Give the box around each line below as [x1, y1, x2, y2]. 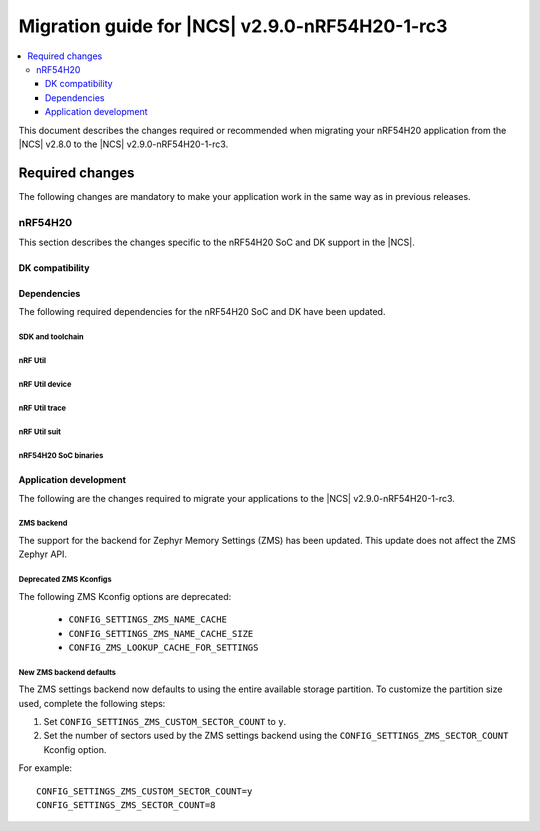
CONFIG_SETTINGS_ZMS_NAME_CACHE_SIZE [68, 628, 254, 639]
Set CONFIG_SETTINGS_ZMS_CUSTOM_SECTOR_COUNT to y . [43, 716, 287, 728]
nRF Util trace [18, 403, 67, 414]
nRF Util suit [18, 427, 62, 437]
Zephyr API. [18, 548, 68, 560]
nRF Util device [18, 380, 72, 390]
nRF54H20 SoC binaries [18, 451, 104, 461]
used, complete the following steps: [18, 697, 166, 709]
